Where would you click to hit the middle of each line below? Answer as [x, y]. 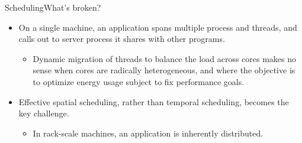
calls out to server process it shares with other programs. [122, 39]
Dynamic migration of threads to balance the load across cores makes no [165, 58]
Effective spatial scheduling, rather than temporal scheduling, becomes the [154, 101]
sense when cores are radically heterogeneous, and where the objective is [164, 70]
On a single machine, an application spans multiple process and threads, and [158, 27]
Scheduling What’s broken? [53, 7]
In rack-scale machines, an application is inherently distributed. [148, 133]
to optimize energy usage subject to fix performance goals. [139, 81]
